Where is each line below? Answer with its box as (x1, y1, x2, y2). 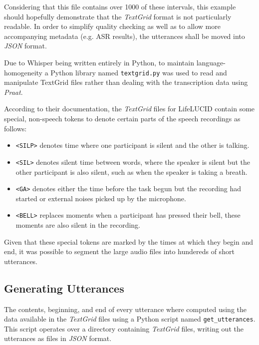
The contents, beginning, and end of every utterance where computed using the (4, 304, 247, 314)
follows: (4, 123, 27, 133)
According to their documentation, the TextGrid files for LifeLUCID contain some (4, 103, 255, 114)
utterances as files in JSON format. (4, 333, 112, 344)
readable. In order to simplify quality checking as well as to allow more (4, 21, 221, 31)
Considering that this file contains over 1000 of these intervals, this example (4, 1, 236, 11)
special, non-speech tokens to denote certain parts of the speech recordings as (4, 113, 241, 123)
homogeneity (4, 67, 42, 77)
